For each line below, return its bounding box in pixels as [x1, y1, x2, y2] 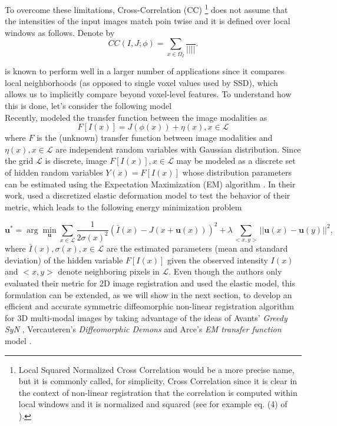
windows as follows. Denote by [5, 26, 115, 38]
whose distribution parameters [182, 166, 292, 178]
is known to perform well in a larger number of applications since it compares [5, 65, 285, 77]
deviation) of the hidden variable [5, 253, 123, 266]
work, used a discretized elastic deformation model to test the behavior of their [5, 189, 290, 202]
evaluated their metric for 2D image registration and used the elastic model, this [5, 276, 296, 289]
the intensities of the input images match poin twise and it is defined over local [5, 15, 290, 27]
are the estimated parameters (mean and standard [106, 242, 288, 255]
